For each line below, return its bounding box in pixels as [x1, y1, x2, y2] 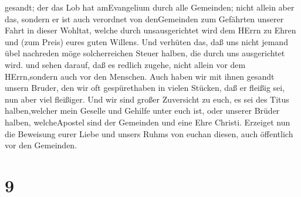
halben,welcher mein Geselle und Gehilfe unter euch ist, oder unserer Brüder [5, 104, 280, 117]
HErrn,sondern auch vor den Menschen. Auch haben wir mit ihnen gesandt [5, 70, 275, 82]
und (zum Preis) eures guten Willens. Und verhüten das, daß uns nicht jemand [5, 35, 288, 47]
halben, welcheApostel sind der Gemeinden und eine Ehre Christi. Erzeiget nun [5, 116, 290, 128]
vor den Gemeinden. [5, 139, 77, 151]
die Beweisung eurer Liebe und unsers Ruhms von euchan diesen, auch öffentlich [5, 127, 293, 140]
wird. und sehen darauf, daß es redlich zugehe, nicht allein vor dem [5, 58, 246, 70]
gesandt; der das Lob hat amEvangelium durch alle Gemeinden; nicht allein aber [5, 1, 295, 13]
